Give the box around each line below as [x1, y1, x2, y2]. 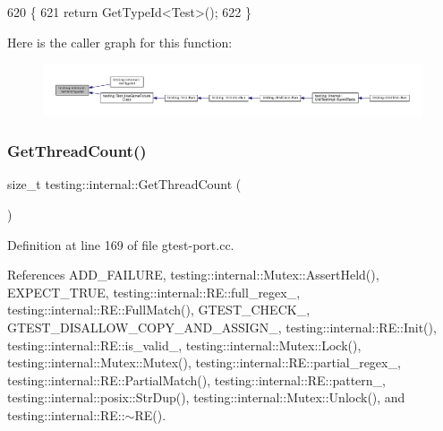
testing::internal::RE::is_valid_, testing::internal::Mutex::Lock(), [7, 335, 362, 354]
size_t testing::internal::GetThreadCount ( [7, 175, 242, 194]
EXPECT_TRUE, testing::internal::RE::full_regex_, [7, 282, 301, 301]
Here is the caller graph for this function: [7, 32, 233, 51]
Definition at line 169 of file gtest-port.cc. [7, 235, 234, 254]
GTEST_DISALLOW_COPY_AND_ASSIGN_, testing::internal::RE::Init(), [7, 318, 437, 336]
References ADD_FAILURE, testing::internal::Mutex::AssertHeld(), [7, 265, 379, 284]
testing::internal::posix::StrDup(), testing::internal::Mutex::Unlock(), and [7, 388, 405, 407]
